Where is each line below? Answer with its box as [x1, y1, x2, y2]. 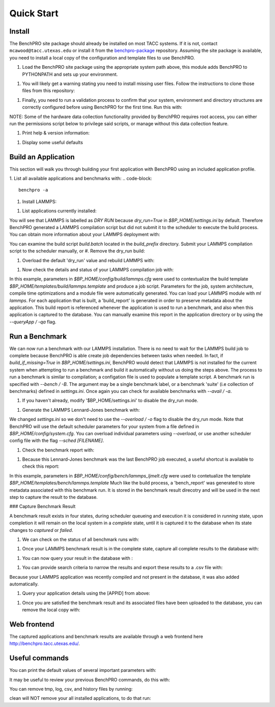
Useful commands [9, 654, 69, 663]
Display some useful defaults [22, 139, 84, 145]
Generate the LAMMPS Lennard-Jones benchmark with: [22, 407, 140, 413]
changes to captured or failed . [9, 527, 73, 533]
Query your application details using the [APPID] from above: [22, 590, 150, 597]
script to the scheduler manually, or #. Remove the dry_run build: [9, 248, 145, 254]
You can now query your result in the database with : [22, 555, 133, 561]
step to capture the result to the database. [9, 494, 98, 500]
